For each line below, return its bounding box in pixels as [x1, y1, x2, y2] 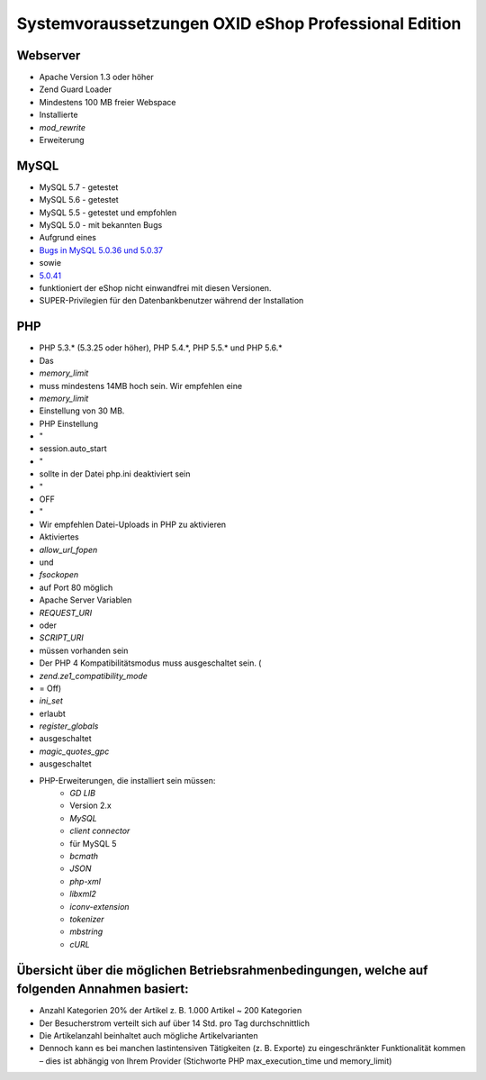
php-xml [69, 876, 101, 886]
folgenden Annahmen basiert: [16, 982, 189, 997]
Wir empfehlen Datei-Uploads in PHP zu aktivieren [39, 519, 227, 530]
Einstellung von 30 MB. [39, 405, 125, 416]
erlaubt [39, 708, 67, 719]
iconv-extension [69, 901, 130, 912]
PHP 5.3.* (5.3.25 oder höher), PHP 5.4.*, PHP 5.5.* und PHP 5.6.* [39, 342, 283, 353]
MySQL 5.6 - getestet [39, 195, 119, 205]
